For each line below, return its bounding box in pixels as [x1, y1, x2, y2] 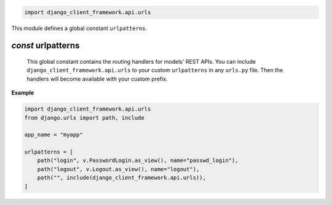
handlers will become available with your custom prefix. [26, 75, 168, 82]
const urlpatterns [11, 41, 80, 51]
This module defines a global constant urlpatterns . [11, 25, 148, 32]
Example [11, 89, 34, 96]
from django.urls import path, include [24, 114, 144, 121]
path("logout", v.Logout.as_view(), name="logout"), [37, 166, 200, 172]
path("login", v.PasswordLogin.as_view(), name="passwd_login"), [37, 157, 239, 164]
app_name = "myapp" [24, 131, 83, 138]
